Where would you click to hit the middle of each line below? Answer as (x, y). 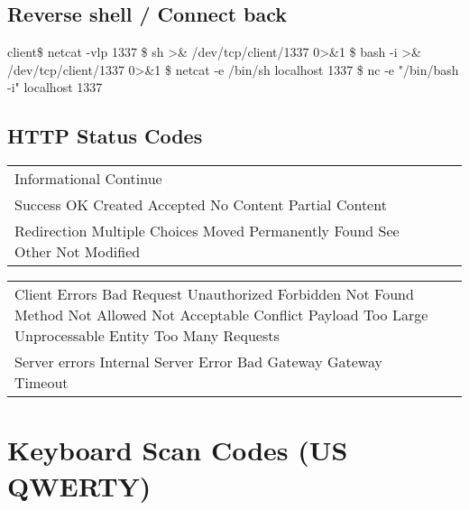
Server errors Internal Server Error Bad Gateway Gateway (198, 362)
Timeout (41, 383)
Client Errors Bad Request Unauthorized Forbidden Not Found (214, 294)
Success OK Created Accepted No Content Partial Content (201, 205)
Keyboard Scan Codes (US (178, 450)
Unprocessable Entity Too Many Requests (147, 336)
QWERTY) (79, 485)
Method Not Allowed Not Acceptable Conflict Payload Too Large (221, 315)
